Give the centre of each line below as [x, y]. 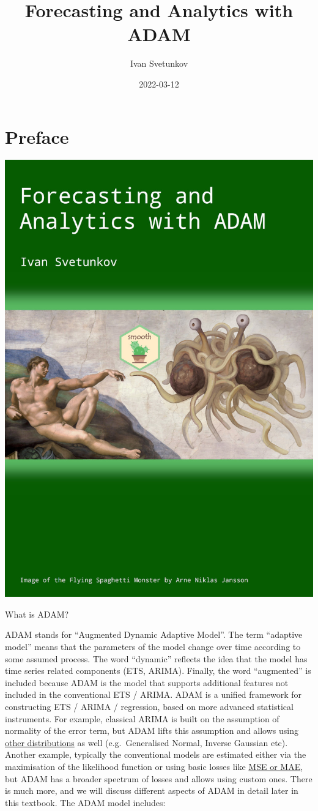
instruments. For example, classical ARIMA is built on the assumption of [142, 718]
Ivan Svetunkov [159, 63]
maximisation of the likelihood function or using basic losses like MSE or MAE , [154, 766]
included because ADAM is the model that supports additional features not [147, 682]
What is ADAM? [37, 614]
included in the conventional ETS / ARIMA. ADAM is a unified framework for [153, 694]
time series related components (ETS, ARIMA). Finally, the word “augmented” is [158, 671]
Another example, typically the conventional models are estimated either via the [156, 754]
